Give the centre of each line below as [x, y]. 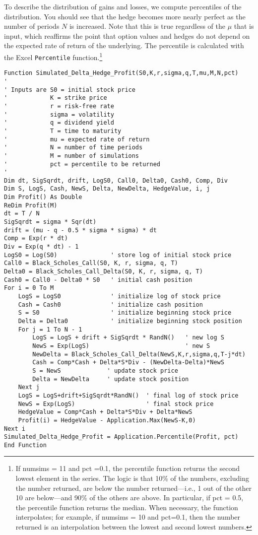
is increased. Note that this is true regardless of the [147, 26]
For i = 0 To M [29, 288]
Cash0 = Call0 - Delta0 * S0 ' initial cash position [98, 280]
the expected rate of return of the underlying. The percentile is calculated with [124, 45]
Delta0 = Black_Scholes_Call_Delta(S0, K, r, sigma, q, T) [103, 272]
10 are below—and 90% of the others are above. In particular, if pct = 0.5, [129, 498]
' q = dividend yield [59, 123]
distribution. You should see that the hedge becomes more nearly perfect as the [125, 16]
